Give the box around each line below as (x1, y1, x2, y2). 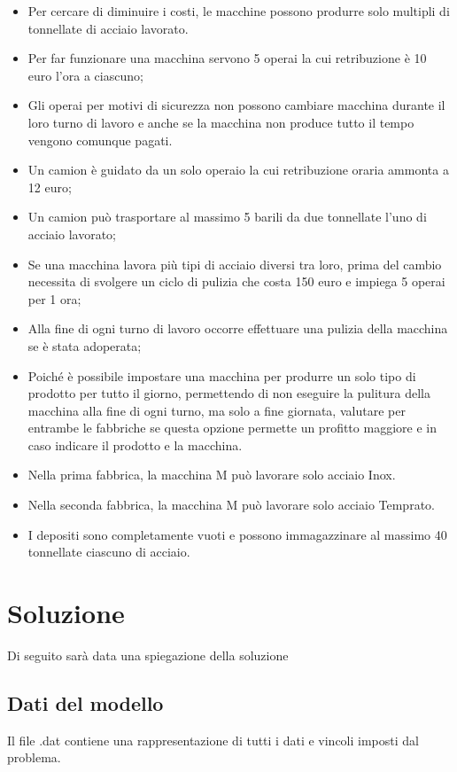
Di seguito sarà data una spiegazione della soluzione (7, 645, 289, 664)
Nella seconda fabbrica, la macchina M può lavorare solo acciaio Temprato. (27, 495, 435, 514)
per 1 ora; (27, 289, 81, 308)
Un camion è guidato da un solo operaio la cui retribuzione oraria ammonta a (27, 160, 449, 179)
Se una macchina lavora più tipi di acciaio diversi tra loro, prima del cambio (27, 254, 442, 273)
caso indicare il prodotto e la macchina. (27, 435, 243, 454)
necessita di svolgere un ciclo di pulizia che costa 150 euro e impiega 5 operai (27, 272, 445, 291)
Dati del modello (7, 689, 164, 716)
